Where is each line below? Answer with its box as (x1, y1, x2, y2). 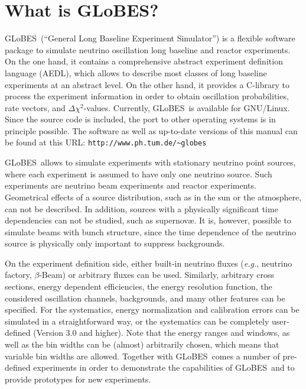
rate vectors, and (5, 101, 66, 114)
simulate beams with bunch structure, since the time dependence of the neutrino (5, 225, 297, 238)
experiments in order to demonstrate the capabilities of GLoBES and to (33, 361, 295, 374)
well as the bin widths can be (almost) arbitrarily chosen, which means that (5, 338, 279, 351)
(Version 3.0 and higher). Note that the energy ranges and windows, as (33, 326, 290, 339)
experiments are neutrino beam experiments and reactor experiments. (5, 179, 256, 192)
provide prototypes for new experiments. (5, 372, 151, 385)
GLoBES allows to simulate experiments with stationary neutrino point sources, (5, 156, 296, 168)
